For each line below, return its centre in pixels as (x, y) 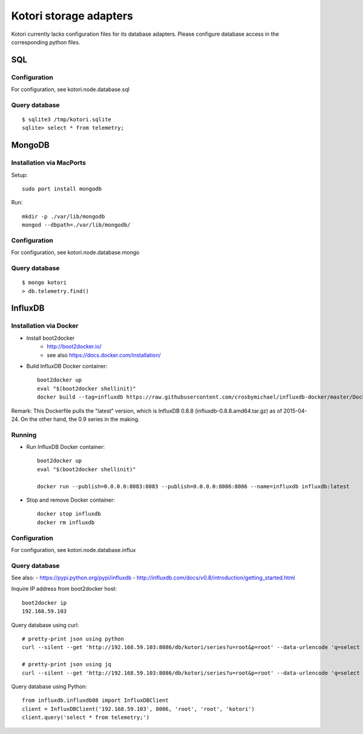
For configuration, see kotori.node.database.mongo (75, 252)
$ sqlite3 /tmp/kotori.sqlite (67, 120)
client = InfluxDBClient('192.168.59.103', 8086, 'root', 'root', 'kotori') (139, 709)
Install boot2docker (51, 338)
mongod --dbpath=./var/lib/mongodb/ (76, 225)
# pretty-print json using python (73, 639)
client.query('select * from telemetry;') (86, 718)
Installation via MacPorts (48, 163)
